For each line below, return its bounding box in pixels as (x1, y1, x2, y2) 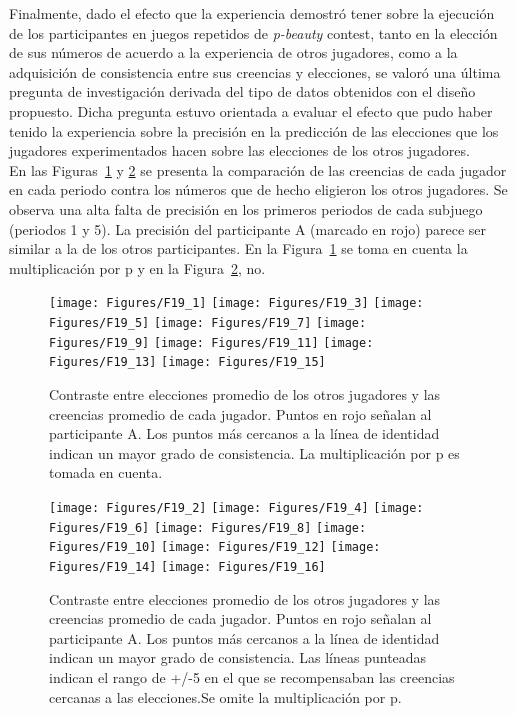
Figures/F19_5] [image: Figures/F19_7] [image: (49, 315, 367, 330)
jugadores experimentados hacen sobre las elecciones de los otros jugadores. (9, 140, 470, 161)
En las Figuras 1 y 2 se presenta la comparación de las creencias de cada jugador (9, 159, 507, 180)
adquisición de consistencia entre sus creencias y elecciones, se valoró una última (9, 61, 501, 82)
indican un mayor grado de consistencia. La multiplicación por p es (49, 442, 460, 463)
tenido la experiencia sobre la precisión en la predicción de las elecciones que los (9, 120, 499, 141)
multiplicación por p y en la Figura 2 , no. (9, 257, 266, 278)
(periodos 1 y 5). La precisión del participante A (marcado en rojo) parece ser (9, 218, 487, 239)
